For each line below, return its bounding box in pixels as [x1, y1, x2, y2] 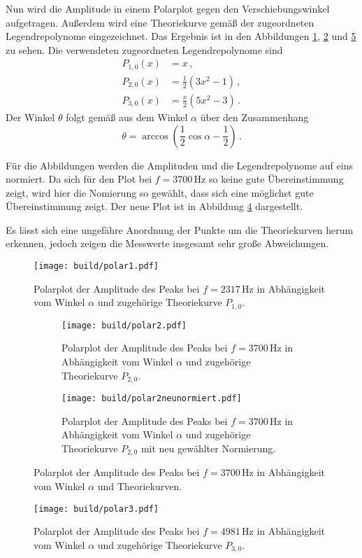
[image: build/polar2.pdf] [61, 320, 187, 330]
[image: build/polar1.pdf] [34, 261, 159, 272]
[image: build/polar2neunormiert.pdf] [61, 393, 242, 404]
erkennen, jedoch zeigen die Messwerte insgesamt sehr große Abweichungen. [6, 236, 329, 251]
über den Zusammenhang [200, 109, 309, 124]
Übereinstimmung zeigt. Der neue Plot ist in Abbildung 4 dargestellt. [6, 199, 303, 214]
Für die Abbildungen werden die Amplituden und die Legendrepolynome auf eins [6, 158, 353, 172]
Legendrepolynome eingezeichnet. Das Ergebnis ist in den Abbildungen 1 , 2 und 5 [6, 29, 356, 43]
